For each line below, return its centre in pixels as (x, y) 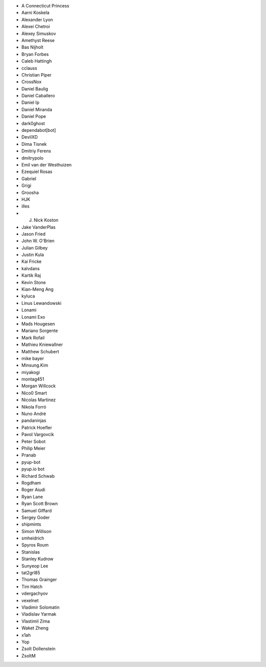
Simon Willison (36, 531)
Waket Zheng (35, 628)
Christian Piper (36, 75)
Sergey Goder (36, 517)
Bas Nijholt (33, 47)
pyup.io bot (33, 469)
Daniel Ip (30, 103)
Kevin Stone (34, 282)
